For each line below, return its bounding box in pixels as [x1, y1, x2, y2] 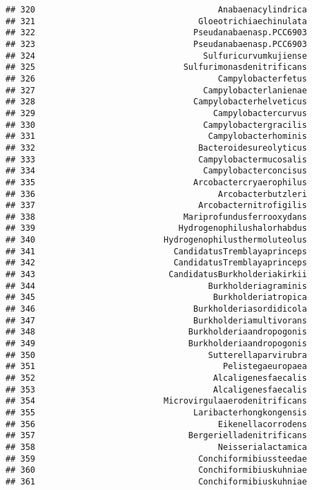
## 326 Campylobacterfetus [6, 73, 307, 84]
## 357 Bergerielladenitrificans [6, 431, 307, 441]
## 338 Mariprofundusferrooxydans [6, 211, 307, 222]
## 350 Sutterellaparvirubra [6, 350, 307, 360]
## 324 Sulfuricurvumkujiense [6, 50, 307, 61]
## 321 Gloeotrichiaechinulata [6, 16, 307, 26]
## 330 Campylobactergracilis [6, 120, 307, 130]
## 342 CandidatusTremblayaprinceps [6, 258, 307, 268]
